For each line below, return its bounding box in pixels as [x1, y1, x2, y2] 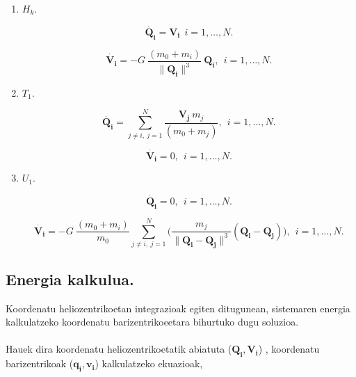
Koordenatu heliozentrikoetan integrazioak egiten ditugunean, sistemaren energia [6, 300, 350, 315]
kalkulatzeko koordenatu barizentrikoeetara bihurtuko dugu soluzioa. [6, 314, 299, 329]
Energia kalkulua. [6, 268, 134, 289]
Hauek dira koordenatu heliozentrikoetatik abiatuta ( [6, 342, 232, 356]
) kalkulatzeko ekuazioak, [95, 356, 203, 371]
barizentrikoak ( [6, 356, 74, 371]
